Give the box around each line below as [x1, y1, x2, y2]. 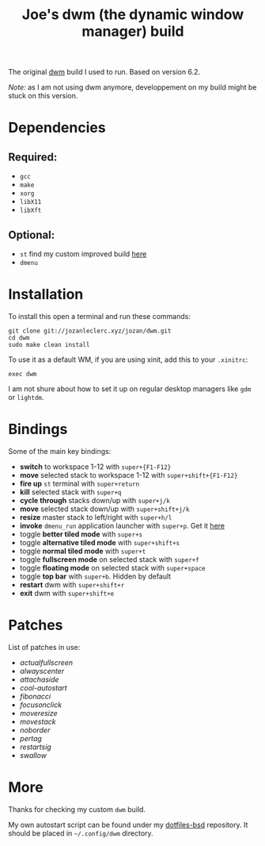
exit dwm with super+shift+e [19, 588, 115, 598]
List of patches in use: [8, 642, 81, 652]
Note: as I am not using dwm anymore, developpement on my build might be [8, 83, 257, 92]
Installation [8, 286, 84, 303]
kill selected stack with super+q [19, 486, 122, 497]
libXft [19, 206, 42, 215]
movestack [19, 717, 56, 726]
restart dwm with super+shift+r [19, 579, 125, 589]
